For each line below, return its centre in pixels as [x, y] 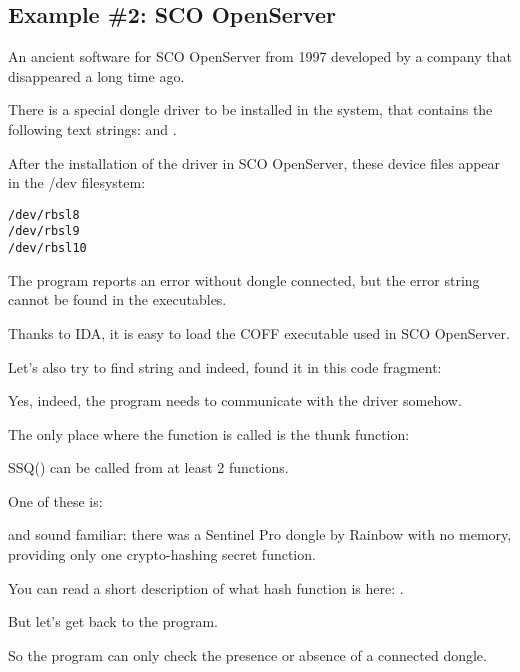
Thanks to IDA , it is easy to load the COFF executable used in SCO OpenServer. [259, 332]
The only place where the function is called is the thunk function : [209, 433]
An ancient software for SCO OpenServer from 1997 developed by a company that [260, 56]
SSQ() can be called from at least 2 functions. [148, 467]
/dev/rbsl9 [44, 231]
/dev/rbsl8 [44, 214]
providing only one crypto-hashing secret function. [162, 554]
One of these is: [55, 500]
